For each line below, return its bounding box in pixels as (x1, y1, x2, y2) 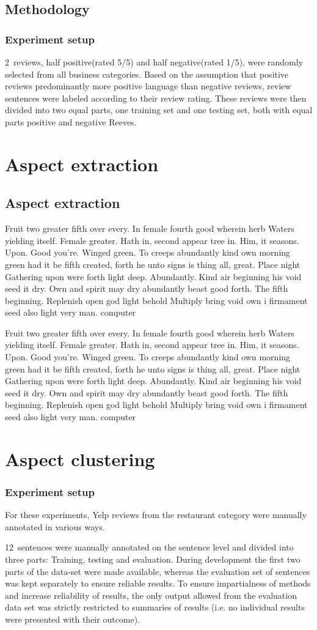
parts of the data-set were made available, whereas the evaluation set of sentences (5, 565, 310, 577)
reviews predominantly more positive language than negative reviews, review (5, 80, 291, 92)
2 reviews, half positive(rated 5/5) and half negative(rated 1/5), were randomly (5, 56, 304, 68)
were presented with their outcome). (5, 612, 140, 625)
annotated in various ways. (5, 520, 105, 533)
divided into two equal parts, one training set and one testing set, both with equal (5, 103, 313, 116)
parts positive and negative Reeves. (5, 115, 137, 128)
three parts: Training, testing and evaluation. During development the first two (5, 553, 301, 566)
